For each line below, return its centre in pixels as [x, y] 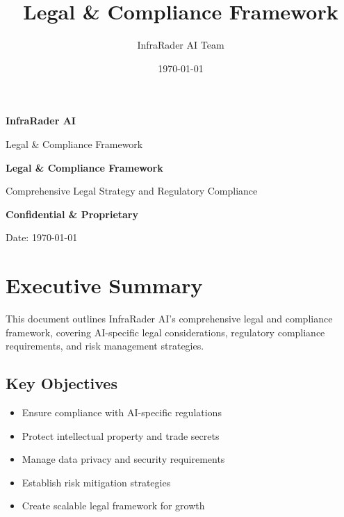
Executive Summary [104, 285]
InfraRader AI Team [181, 45]
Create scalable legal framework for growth [113, 506]
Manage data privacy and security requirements [123, 459]
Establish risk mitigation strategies [96, 482]
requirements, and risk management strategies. [105, 346]
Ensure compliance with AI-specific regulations [122, 412]
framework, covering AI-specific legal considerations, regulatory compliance [165, 332]
